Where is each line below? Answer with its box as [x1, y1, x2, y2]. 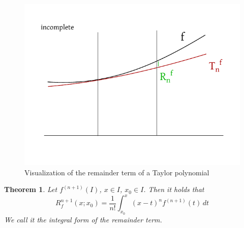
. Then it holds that [143, 184, 204, 195]
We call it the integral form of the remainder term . [4, 214, 162, 224]
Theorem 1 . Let [4, 184, 57, 195]
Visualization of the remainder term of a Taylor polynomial [24, 167, 209, 177]
